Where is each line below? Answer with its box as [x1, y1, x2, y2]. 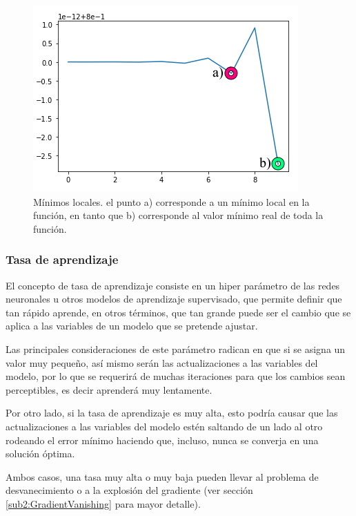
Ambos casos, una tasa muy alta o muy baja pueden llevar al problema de [6, 469, 319, 484]
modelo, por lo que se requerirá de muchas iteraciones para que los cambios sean [6, 369, 346, 383]
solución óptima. [6, 446, 75, 461]
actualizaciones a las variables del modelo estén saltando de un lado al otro [6, 419, 323, 433]
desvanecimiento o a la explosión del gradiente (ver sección [6, 483, 253, 497]
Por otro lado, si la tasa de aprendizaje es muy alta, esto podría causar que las [6, 405, 338, 420]
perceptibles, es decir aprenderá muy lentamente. [6, 382, 212, 396]
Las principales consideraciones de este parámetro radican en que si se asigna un [6, 341, 346, 356]
